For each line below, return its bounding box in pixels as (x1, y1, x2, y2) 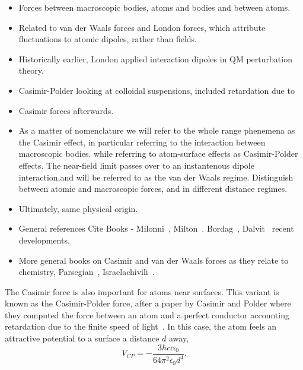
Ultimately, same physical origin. (18, 202, 138, 214)
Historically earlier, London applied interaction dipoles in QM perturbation (18, 52, 292, 65)
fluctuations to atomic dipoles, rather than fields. (18, 33, 197, 45)
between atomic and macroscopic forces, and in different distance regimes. (18, 182, 288, 195)
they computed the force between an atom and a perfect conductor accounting (5, 308, 289, 321)
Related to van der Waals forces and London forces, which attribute (18, 21, 266, 33)
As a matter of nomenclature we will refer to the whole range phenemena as (18, 124, 295, 137)
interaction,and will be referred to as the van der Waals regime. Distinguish (18, 170, 294, 183)
